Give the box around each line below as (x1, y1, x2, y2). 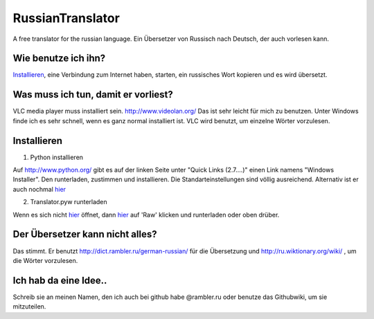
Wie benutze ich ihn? (12, 53, 106, 64)
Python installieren (30, 153, 83, 161)
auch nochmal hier (12, 185, 66, 193)
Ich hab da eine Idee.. (12, 274, 107, 286)
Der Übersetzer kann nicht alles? (12, 228, 157, 240)
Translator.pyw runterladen (30, 198, 107, 206)
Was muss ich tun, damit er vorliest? (12, 89, 173, 100)
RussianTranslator (12, 10, 121, 26)
